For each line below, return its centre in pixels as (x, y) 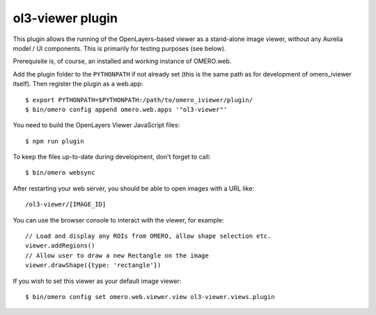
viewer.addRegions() (60, 246)
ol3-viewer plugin (65, 18)
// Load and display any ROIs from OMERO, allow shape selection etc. (148, 236)
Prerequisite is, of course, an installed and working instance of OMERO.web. (122, 61)
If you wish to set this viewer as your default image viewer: (97, 281)
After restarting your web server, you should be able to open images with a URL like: (133, 188)
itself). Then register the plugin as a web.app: (78, 84)
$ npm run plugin (55, 141)
